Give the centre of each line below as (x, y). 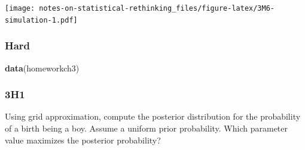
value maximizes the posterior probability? (83, 140)
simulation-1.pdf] (41, 20)
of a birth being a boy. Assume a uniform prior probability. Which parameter (147, 128)
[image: (20, 8)
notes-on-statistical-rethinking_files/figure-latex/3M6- (157, 8)
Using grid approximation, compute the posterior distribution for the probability (153, 116)
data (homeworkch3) (42, 68)
